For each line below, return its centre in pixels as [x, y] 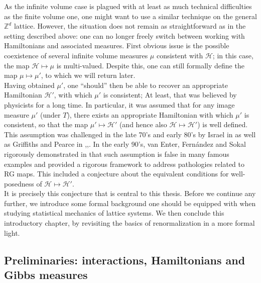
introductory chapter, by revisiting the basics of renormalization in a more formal [129, 223]
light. [12, 232]
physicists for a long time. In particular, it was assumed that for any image [119, 104]
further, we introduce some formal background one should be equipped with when [130, 203]
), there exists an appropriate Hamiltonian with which [150, 114]
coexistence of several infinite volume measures [76, 55]
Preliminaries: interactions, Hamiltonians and [125, 260]
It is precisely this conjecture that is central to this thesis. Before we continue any [130, 193]
